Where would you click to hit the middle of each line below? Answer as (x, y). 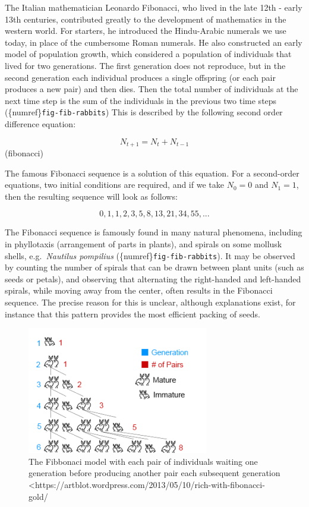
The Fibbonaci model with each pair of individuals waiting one (143, 461)
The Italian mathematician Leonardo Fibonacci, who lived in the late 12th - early (154, 7)
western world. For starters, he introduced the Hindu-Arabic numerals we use (146, 31)
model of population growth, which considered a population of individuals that (148, 54)
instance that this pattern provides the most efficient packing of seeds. (133, 314)
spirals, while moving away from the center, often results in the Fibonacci (139, 290)
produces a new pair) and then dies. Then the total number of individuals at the (152, 89)
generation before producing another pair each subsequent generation (154, 473)
